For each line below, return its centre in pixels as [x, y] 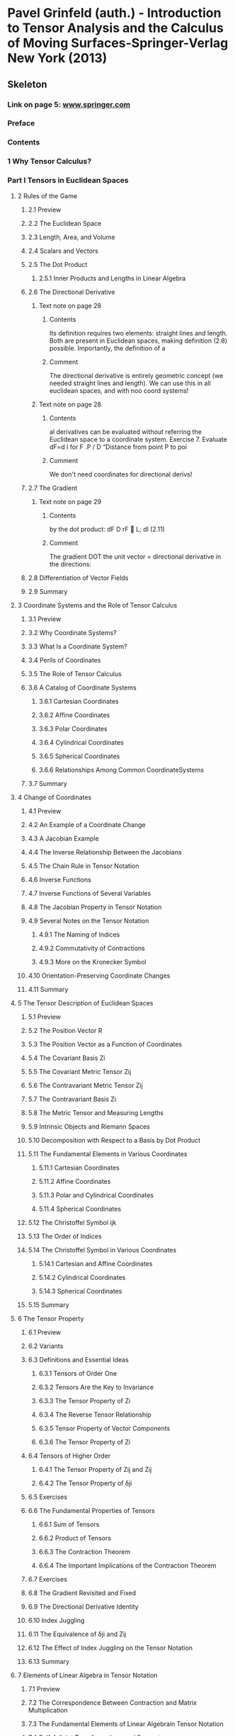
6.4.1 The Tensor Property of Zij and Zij [95, 1469]
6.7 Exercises [47, 1579]
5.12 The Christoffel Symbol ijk [72, 1222]
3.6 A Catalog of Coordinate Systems [82, 687]
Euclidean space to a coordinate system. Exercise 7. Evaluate [138, 439]
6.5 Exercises [48, 1497]
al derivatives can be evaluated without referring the [125, 432]
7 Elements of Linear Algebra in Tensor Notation [87, 1675]
